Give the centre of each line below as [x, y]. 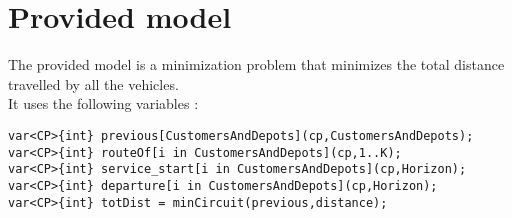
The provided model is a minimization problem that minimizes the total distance [256, 64]
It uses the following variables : [103, 103]
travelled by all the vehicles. [93, 83]
